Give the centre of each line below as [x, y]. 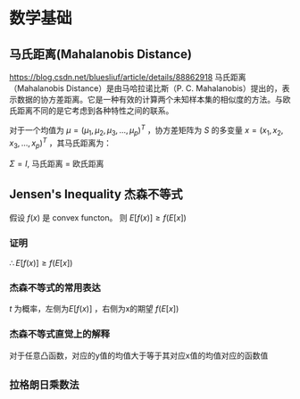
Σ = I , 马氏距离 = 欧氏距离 [57, 163]
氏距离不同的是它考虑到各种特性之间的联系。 [92, 111]
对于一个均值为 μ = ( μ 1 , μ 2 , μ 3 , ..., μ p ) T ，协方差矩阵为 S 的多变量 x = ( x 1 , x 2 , [146, 130]
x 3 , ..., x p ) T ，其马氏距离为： [61, 143]
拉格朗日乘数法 [44, 385]
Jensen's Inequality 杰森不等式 [96, 194]
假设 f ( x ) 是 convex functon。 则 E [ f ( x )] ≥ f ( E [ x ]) [98, 217]
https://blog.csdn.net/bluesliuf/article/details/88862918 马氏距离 [128, 77]
